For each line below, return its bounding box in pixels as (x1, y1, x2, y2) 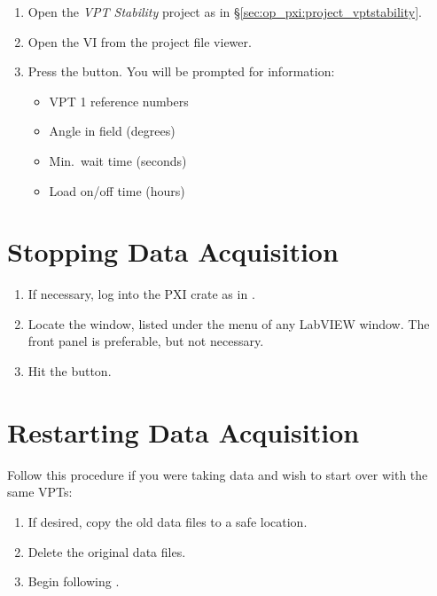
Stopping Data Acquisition (7, 233, 339, 270)
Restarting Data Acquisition (7, 413, 360, 450)
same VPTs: (7, 482, 73, 501)
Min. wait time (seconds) (49, 151, 187, 169)
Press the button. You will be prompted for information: (27, 62, 335, 81)
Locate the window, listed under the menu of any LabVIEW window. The (27, 314, 430, 333)
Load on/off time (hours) (49, 181, 185, 200)
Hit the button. (27, 362, 112, 380)
